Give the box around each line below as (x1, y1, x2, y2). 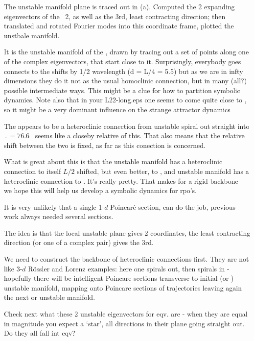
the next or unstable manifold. (4, 292, 95, 302)
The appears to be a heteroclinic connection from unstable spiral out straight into (4, 121, 250, 131)
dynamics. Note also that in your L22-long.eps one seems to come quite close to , (4, 95, 247, 105)
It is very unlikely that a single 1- (4, 201, 105, 212)
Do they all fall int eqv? (4, 328, 76, 338)
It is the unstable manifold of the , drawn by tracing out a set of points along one (4, 47, 249, 57)
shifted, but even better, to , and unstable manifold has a (77, 166, 249, 176)
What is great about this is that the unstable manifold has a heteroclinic (4, 156, 223, 167)
